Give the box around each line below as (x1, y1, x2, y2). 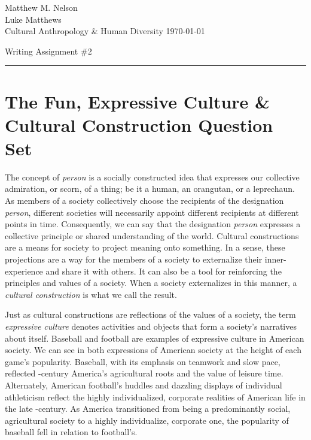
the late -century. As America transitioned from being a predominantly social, (5, 402, 291, 415)
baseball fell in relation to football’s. (5, 426, 138, 438)
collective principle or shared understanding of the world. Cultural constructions (5, 229, 299, 242)
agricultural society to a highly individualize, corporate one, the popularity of (5, 414, 289, 426)
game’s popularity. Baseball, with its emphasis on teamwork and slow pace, (5, 355, 280, 367)
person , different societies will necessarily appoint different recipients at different (5, 206, 299, 218)
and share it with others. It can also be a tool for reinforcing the (45, 264, 282, 277)
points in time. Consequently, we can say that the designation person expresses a (5, 218, 301, 230)
